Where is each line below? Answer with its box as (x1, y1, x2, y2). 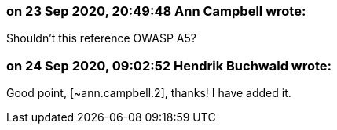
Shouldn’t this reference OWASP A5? (6, 31, 196, 45)
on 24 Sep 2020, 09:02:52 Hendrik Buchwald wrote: (6, 57, 332, 74)
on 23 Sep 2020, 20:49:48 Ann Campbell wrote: (6, 3, 306, 19)
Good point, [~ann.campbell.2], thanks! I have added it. (6, 86, 291, 100)
